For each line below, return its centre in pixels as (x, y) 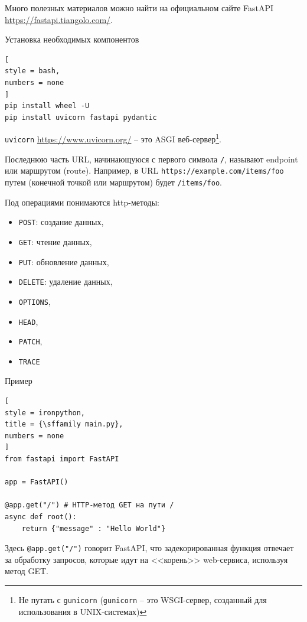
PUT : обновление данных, (64, 261)
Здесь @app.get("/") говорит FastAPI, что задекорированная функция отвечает (149, 548)
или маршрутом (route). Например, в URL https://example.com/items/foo (144, 170)
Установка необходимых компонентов (72, 39)
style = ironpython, (45, 413)
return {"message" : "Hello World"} (94, 528)
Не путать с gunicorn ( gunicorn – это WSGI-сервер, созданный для (143, 600)
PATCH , (30, 341)
